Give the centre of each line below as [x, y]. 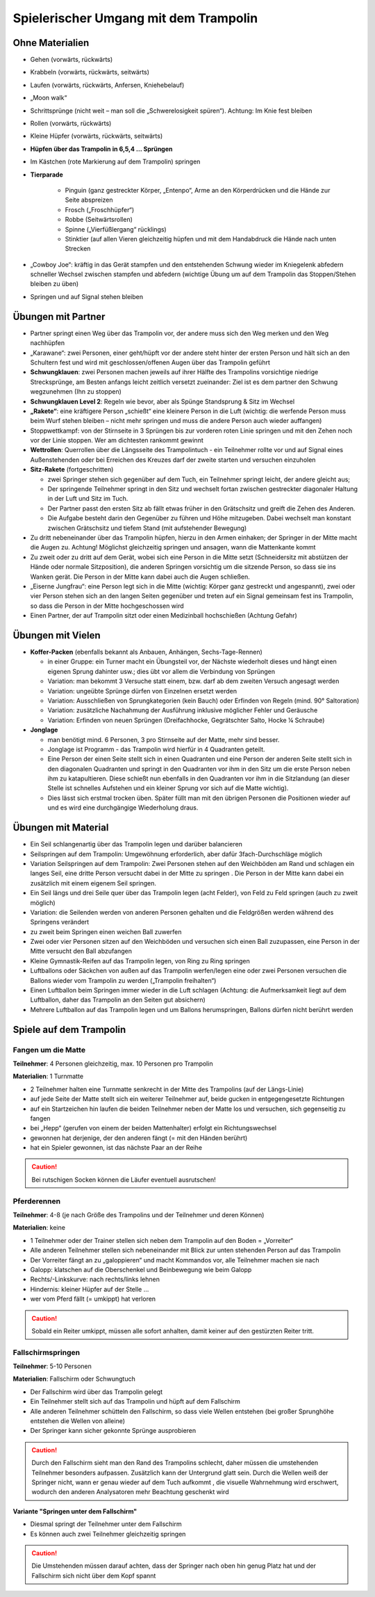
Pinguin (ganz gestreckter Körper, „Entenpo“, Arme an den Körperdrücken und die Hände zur [198, 190]
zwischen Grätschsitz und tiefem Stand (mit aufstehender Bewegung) [147, 528]
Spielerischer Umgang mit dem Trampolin [135, 18]
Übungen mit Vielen [57, 635]
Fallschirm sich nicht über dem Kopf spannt [94, 1575]
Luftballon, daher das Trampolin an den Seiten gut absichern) [118, 1000]
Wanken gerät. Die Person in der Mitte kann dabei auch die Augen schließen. [140, 577]
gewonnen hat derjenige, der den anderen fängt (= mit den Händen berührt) [139, 1138]
